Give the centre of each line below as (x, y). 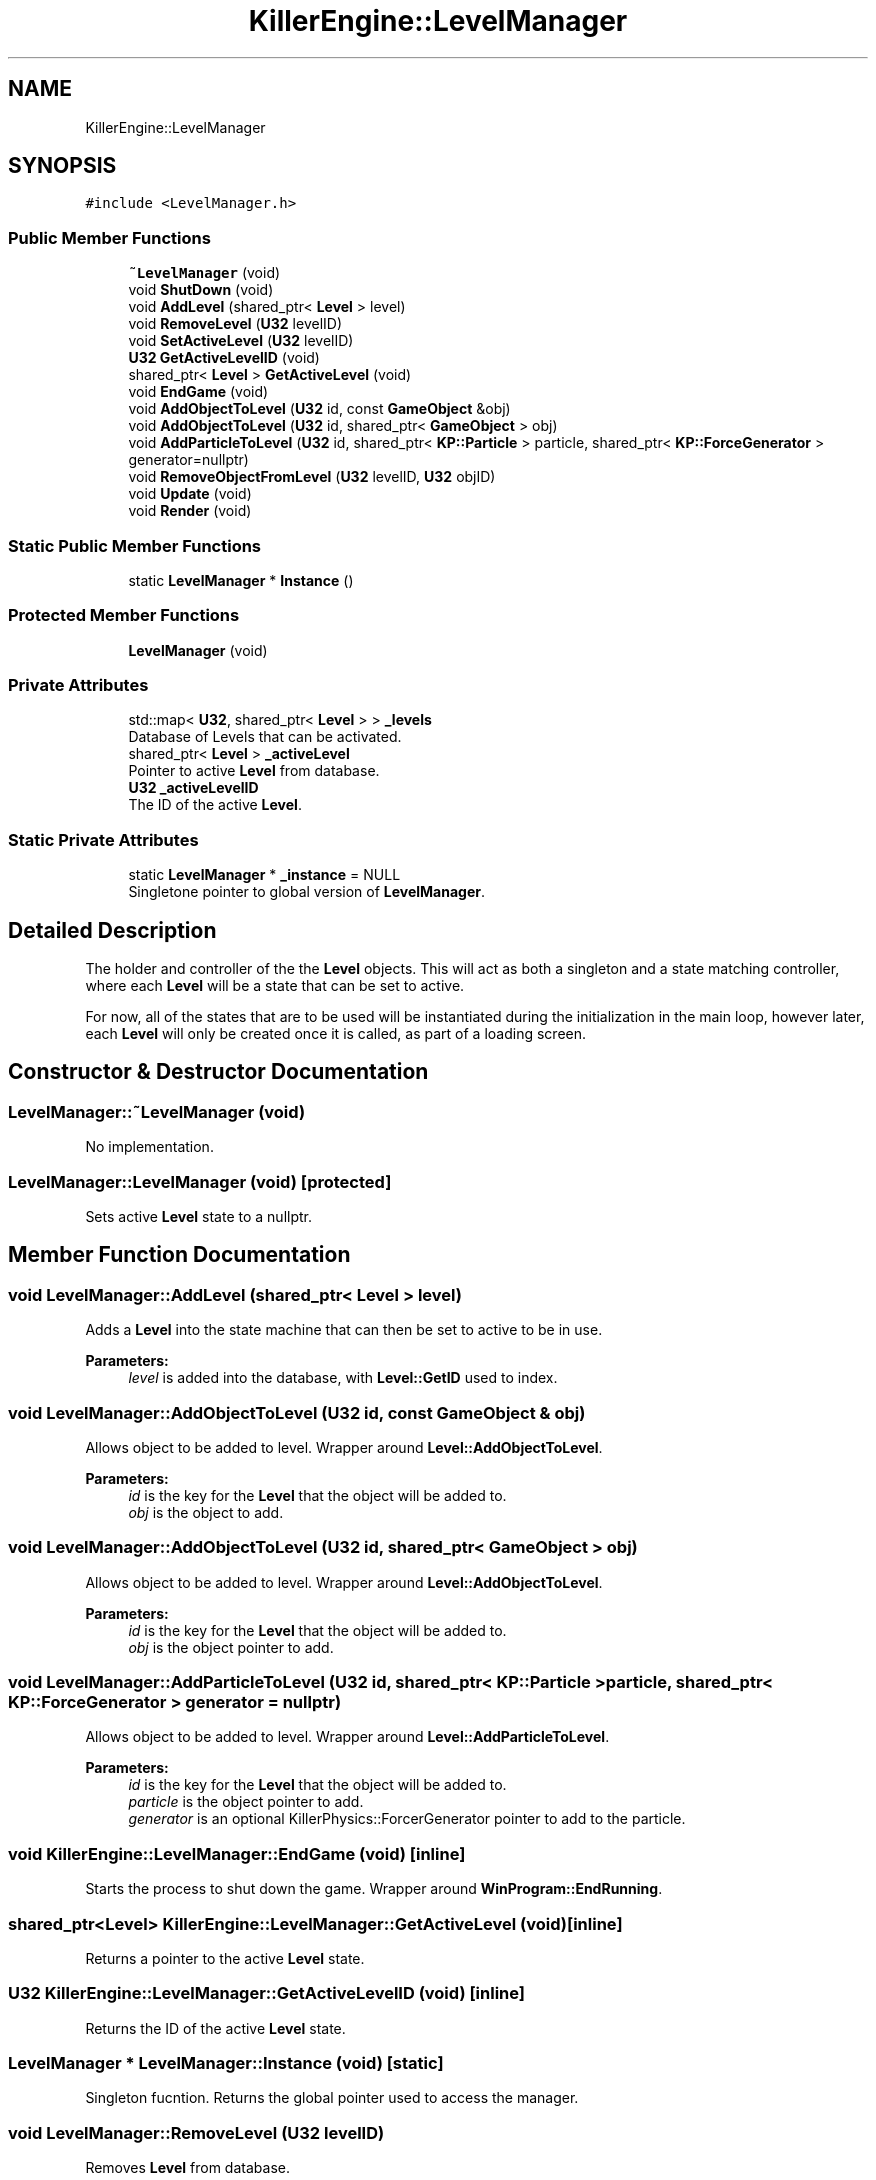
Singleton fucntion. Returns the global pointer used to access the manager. (332, 2098)
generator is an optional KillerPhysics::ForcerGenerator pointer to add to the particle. (407, 1819)
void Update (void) (190, 494)
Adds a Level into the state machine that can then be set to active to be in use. (344, 1330)
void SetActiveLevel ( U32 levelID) (241, 341)
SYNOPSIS (62, 166)
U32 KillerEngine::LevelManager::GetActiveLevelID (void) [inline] (266, 1993)
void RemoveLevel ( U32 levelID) (235, 324)
